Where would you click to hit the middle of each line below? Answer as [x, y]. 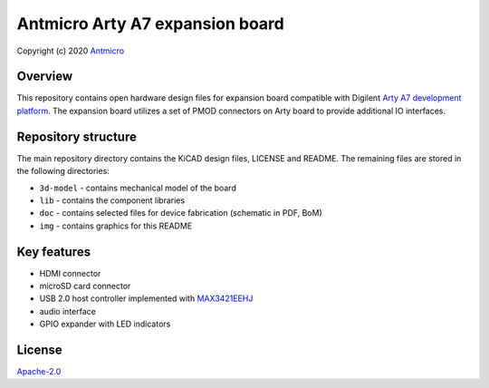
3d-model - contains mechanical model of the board [138, 188]
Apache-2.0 [39, 372]
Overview [45, 77]
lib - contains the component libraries [112, 200]
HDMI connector [70, 273]
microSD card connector [85, 286]
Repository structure [77, 136]
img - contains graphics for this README [116, 226]
